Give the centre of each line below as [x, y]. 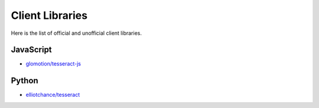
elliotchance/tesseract [53, 95]
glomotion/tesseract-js [53, 64]
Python [25, 81]
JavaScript [32, 50]
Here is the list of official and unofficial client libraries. [76, 33]
